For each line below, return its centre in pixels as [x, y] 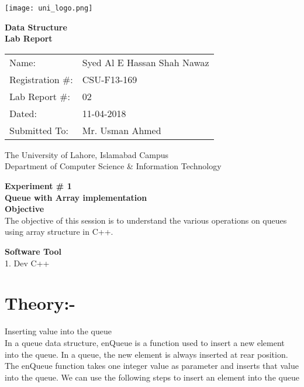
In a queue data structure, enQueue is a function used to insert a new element [145, 342]
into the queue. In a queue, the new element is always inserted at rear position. [146, 354]
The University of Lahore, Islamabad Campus [87, 154]
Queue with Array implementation [76, 197]
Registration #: [41, 79]
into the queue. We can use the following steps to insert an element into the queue [152, 377]
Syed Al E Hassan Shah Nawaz [146, 62]
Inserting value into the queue [58, 331]
